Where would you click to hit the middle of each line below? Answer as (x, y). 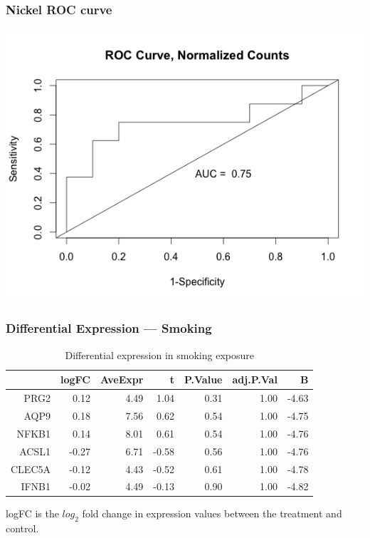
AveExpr (122, 379)
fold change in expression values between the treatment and (212, 513)
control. (22, 528)
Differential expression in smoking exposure (159, 355)
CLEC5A (31, 469)
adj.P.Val (255, 379)
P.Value (203, 379)
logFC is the (32, 513)
